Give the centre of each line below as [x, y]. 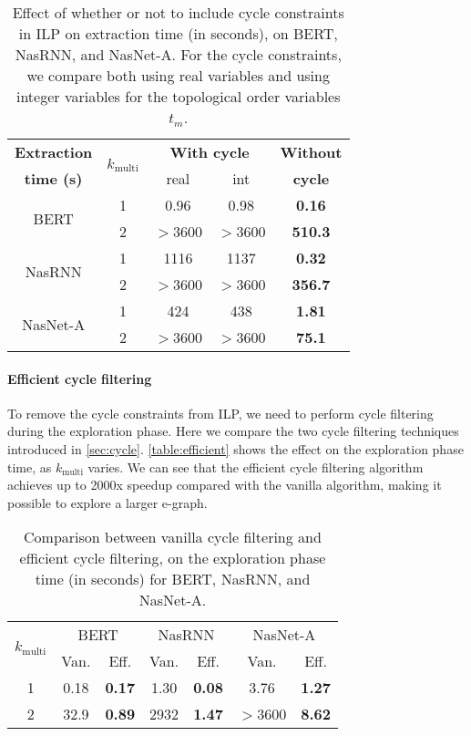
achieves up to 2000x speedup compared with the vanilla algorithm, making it [225, 485]
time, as [30, 466]
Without [311, 152]
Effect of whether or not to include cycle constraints [178, 12]
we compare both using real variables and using [178, 75]
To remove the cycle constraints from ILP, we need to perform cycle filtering [220, 413]
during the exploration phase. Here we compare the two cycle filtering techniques [233, 431]
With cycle [210, 152]
